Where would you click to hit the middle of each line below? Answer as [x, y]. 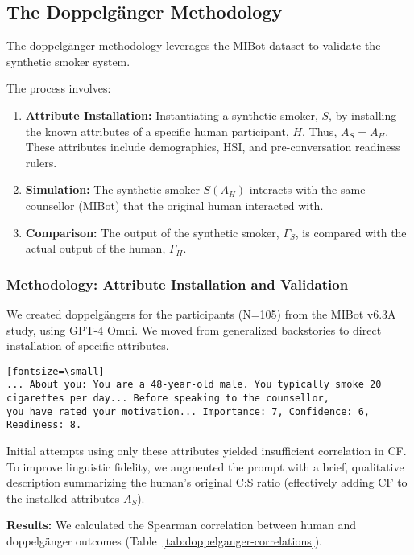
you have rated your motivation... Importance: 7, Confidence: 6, [188, 411]
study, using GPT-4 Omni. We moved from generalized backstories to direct [194, 329]
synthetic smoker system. [68, 61]
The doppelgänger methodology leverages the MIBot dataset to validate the [194, 45]
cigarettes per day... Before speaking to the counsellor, [168, 399]
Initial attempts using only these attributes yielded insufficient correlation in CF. [207, 451]
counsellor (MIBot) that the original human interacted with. [174, 205]
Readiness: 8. [44, 425]
